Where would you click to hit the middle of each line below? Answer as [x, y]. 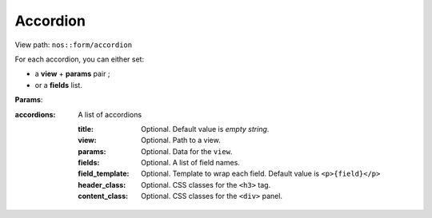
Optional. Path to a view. [181, 141]
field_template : [104, 174]
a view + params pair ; [72, 74]
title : [86, 129]
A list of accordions [110, 114]
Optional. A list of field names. [190, 163]
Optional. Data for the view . [187, 151]
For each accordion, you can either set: [79, 59]
